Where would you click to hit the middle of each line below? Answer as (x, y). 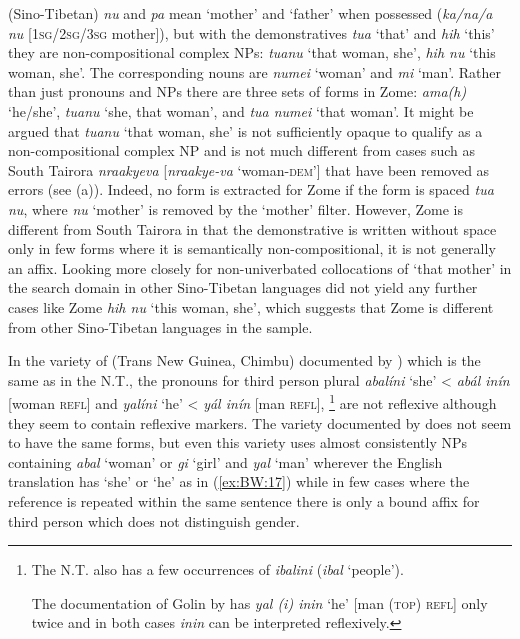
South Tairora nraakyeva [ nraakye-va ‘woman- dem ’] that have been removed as (249, 169)
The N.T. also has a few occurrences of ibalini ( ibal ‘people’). (217, 569)
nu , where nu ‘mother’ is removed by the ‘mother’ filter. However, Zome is (235, 208)
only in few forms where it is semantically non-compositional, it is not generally (252, 248)
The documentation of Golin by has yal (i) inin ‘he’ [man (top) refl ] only (259, 602)
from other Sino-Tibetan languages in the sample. (160, 326)
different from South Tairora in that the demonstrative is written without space (252, 228)
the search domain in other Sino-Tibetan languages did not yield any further (243, 287)
